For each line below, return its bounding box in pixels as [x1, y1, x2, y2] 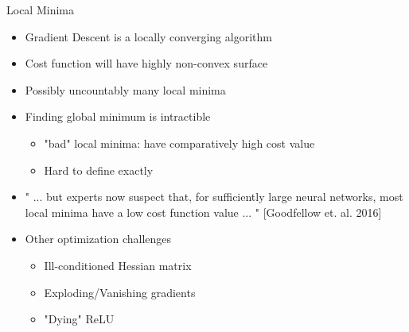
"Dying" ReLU [44, 311, 115, 327]
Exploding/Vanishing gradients [44, 284, 196, 300]
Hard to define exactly [44, 161, 154, 178]
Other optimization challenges [25, 230, 172, 247]
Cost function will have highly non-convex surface [25, 55, 268, 71]
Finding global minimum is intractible [25, 108, 211, 125]
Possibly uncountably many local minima [25, 81, 226, 98]
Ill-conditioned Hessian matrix [44, 257, 192, 273]
